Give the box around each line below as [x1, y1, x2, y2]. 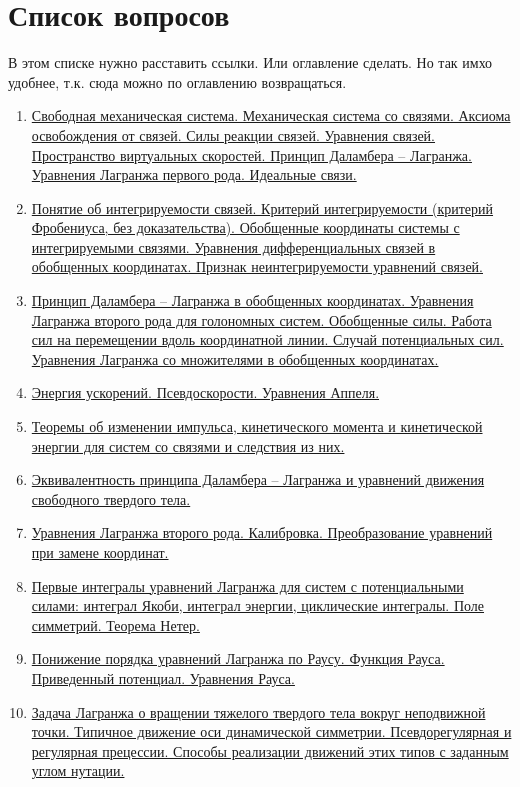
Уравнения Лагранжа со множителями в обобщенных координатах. [31, 348, 439, 369]
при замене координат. [31, 542, 169, 562]
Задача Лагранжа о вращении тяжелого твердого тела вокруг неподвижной [31, 701, 486, 722]
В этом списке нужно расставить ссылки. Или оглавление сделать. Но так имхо [8, 52, 493, 73]
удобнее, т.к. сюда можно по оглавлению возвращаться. [8, 71, 347, 92]
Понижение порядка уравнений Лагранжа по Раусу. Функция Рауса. [31, 648, 445, 669]
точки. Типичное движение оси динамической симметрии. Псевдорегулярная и [31, 721, 512, 742]
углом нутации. [31, 760, 125, 781]
